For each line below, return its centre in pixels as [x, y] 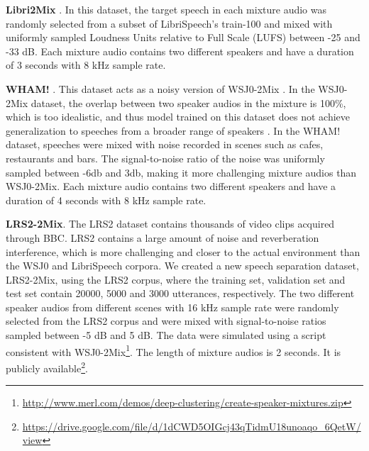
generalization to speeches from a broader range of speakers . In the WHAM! [173, 130]
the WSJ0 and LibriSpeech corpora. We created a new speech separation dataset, [182, 266]
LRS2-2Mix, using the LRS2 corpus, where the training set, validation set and [176, 279]
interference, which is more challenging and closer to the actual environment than [183, 251]
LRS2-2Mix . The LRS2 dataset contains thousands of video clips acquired [170, 224]
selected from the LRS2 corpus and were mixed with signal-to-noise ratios [166, 321]
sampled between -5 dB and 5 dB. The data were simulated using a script [166, 335]
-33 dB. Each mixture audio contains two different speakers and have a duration [180, 51]
